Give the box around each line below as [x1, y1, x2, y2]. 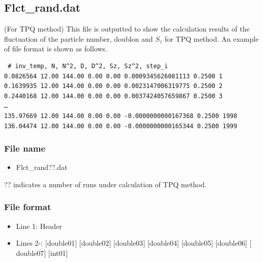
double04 [149, 238, 178, 248]
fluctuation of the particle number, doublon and [4, 33, 153, 44]
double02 [81, 238, 109, 248]
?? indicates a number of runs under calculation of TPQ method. [4, 179, 207, 189]
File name [4, 142, 46, 155]
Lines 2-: [16, 238, 43, 248]
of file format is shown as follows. [4, 43, 107, 54]
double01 [47, 238, 75, 248]
